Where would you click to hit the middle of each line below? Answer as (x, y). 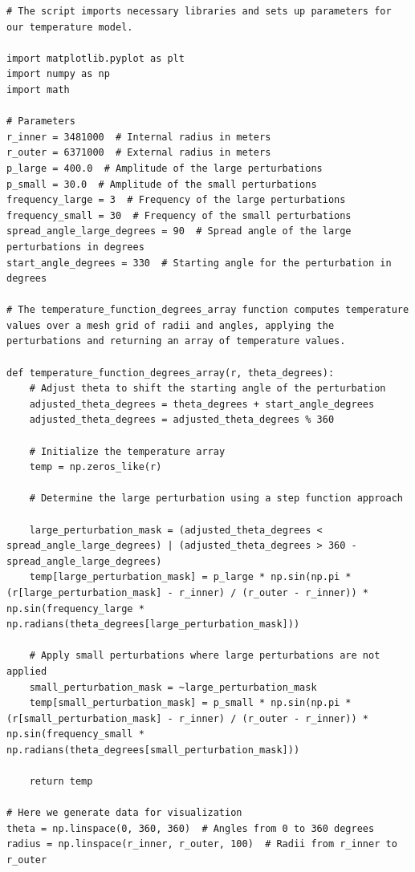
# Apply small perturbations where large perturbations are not (205, 656)
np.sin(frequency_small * (75, 734)
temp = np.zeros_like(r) (96, 467)
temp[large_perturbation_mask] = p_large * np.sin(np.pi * (190, 577)
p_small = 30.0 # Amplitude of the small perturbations (162, 184)
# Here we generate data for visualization (124, 813)
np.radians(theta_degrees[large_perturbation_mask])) (153, 625)
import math (38, 89)
